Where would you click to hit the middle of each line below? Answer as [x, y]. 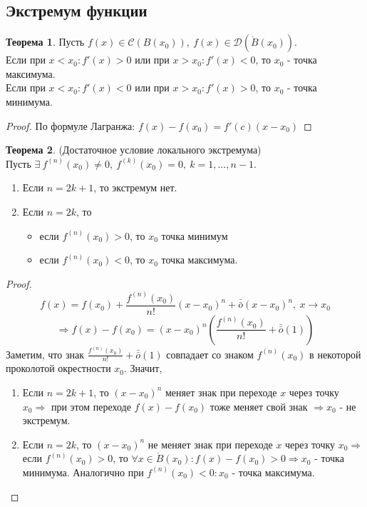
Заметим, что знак [45, 354]
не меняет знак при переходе [210, 444]
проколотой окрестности [58, 368]
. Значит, [143, 368]
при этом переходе [91, 406]
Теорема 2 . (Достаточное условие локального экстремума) [134, 150]
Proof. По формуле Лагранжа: [71, 125]
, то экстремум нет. [135, 187]
